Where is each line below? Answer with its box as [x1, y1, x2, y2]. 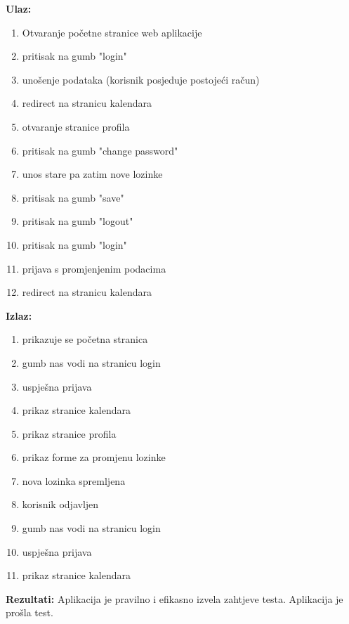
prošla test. [6, 605, 53, 620]
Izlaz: [6, 308, 32, 323]
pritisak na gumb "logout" [22, 214, 133, 228]
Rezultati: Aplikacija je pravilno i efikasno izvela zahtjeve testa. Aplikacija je [6, 591, 343, 606]
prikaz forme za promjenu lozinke [22, 450, 166, 464]
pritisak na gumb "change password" [22, 143, 178, 157]
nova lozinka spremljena [22, 473, 126, 488]
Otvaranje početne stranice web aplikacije [22, 25, 202, 39]
